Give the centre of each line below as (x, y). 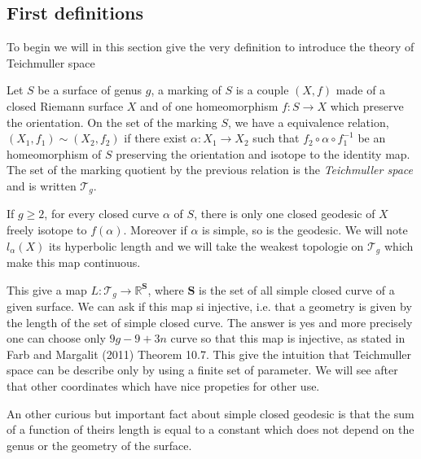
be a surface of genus (90, 90)
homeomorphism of (54, 153)
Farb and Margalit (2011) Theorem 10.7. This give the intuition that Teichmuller (209, 354)
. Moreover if (155, 229)
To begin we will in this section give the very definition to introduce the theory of (210, 47)
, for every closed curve (102, 214)
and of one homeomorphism (209, 105)
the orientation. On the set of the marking (112, 122)
